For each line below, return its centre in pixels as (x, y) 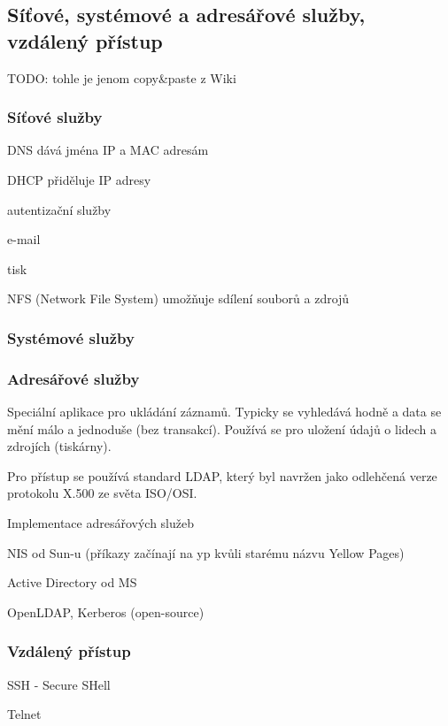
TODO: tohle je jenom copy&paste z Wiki (122, 77)
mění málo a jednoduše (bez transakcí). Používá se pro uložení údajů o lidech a (222, 428)
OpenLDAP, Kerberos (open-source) (106, 611)
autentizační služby (59, 209)
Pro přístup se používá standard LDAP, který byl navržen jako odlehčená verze (222, 475)
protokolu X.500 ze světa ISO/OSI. (102, 493)
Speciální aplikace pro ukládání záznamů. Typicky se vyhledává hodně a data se (224, 412)
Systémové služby (71, 337)
